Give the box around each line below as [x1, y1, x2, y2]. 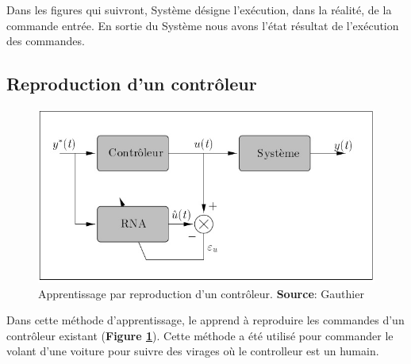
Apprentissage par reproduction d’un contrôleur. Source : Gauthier [38, 285, 364, 301]
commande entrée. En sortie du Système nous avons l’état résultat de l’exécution [6, 17, 399, 33]
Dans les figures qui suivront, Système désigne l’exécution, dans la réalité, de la [6, 2, 392, 17]
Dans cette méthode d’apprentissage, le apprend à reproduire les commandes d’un [6, 312, 405, 328]
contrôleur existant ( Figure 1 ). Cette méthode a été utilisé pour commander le [6, 327, 394, 343]
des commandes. [6, 33, 85, 49]
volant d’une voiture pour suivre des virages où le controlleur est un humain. [6, 343, 379, 359]
